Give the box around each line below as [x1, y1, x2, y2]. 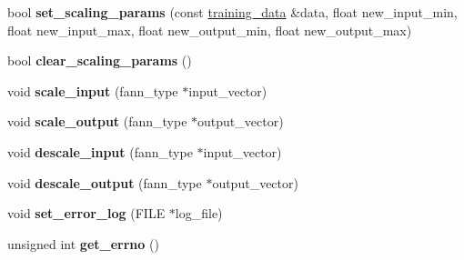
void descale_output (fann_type [7, 173, 202, 192]
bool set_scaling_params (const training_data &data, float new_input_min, [7, 3, 458, 21]
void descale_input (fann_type [7, 142, 193, 161]
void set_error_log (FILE [7, 204, 166, 223]
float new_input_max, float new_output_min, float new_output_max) [7, 20, 412, 39]
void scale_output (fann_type [7, 112, 187, 131]
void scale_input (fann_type [7, 81, 178, 100]
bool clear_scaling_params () [7, 51, 192, 70]
